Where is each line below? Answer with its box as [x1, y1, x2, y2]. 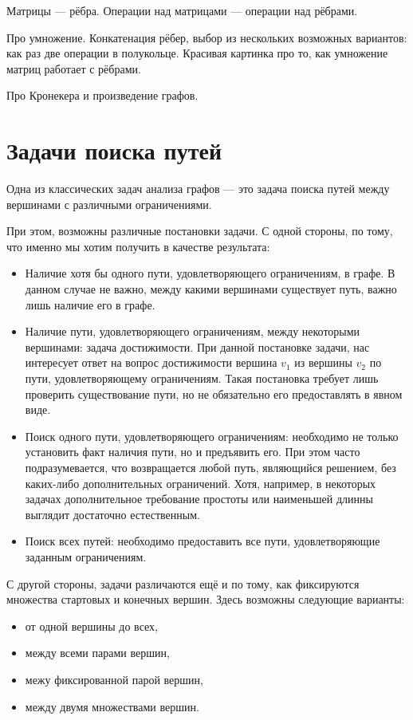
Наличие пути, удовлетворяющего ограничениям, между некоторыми [25, 323, 360, 340]
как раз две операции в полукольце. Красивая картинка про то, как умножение [6, 45, 388, 61]
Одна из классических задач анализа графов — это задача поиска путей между [6, 180, 390, 197]
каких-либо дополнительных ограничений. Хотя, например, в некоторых [25, 474, 376, 491]
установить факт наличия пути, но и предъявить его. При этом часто [25, 443, 360, 460]
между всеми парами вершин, [25, 644, 170, 661]
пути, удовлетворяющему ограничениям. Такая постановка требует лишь [25, 370, 379, 387]
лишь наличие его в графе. [25, 296, 155, 313]
